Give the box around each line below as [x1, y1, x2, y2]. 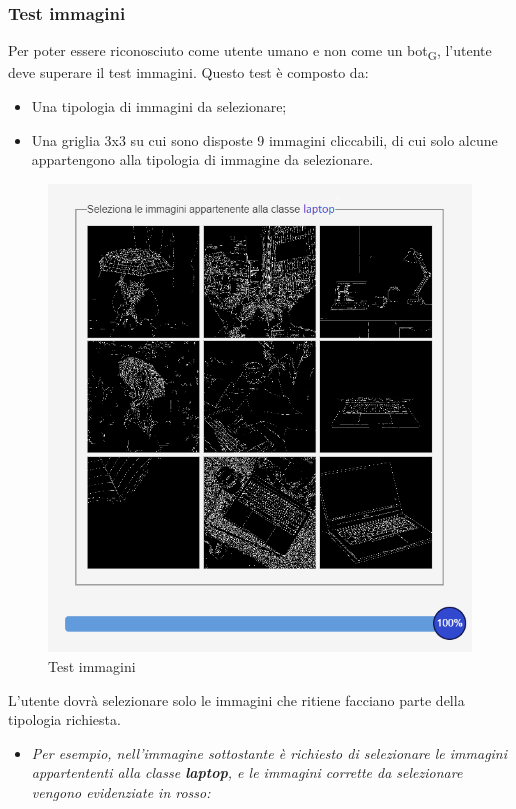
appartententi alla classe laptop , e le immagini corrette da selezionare [31, 762, 463, 783]
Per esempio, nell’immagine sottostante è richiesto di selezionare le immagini [31, 742, 508, 763]
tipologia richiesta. [8, 709, 121, 730]
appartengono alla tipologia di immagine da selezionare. [31, 149, 374, 170]
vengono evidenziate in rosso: [31, 781, 211, 802]
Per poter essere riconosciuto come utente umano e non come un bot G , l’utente [8, 40, 492, 64]
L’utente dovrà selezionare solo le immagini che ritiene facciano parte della [8, 689, 465, 710]
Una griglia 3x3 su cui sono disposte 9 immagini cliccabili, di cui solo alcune [31, 129, 498, 150]
